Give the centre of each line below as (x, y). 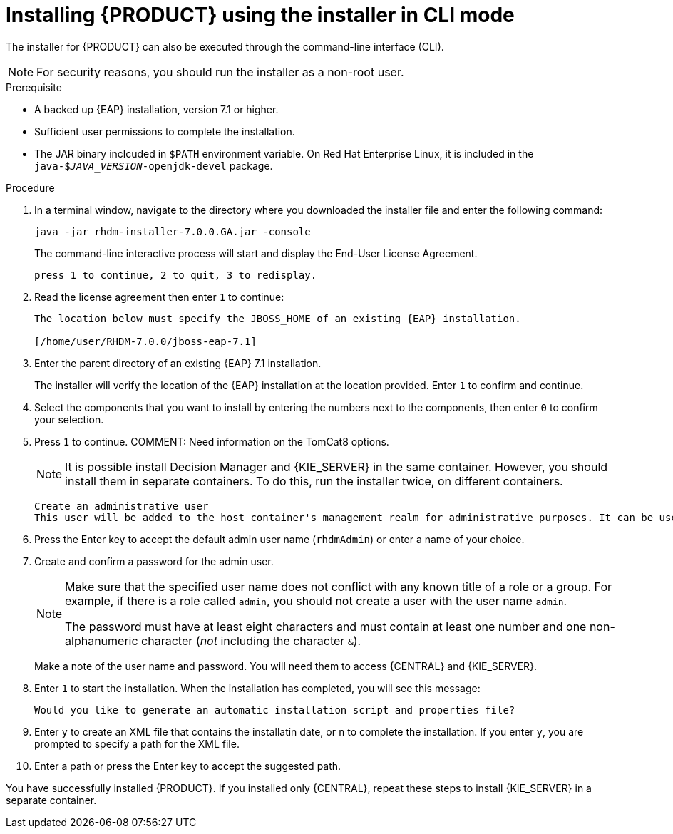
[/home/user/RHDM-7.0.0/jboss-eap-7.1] (145, 341)
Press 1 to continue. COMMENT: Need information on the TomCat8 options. (212, 441)
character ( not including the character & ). (251, 640)
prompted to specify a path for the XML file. (137, 743)
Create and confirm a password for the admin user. (154, 561)
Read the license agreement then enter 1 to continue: (159, 297)
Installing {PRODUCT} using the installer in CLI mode (260, 15)
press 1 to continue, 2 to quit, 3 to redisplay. (176, 275)
